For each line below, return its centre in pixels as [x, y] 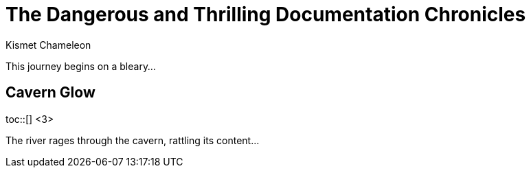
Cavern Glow [50, 93]
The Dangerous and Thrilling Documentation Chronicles [266, 14]
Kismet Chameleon [48, 45]
